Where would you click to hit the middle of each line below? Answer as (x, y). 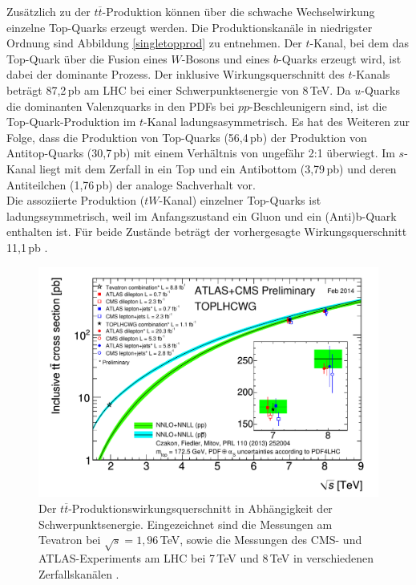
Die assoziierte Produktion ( (76, 200)
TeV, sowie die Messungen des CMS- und (261, 540)
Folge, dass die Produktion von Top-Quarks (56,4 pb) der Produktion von (187, 137)
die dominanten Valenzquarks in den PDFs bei (121, 106)
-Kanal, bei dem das (359, 43)
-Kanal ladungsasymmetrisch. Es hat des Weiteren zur (277, 122)
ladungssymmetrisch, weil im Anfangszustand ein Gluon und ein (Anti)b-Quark (202, 215)
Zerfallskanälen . (79, 573)
